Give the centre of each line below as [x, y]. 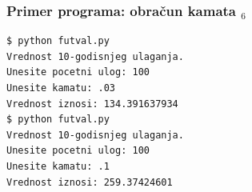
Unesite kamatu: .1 [58, 166]
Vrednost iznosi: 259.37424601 [90, 182]
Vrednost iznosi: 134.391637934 [92, 104]
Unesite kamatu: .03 [61, 88]
